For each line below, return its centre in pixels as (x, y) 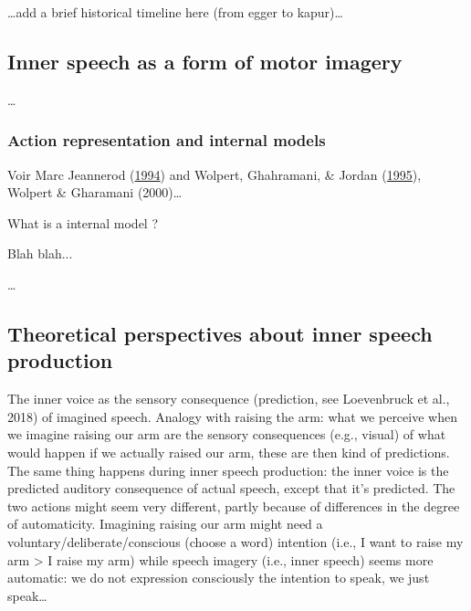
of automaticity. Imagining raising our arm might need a (165, 524)
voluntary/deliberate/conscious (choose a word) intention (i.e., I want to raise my (235, 541)
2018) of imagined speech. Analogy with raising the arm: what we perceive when (232, 416)
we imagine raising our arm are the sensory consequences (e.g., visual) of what (227, 434)
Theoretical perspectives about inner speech (220, 333)
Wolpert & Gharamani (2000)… (95, 192)
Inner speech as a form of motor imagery (205, 61)
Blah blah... (40, 253)
